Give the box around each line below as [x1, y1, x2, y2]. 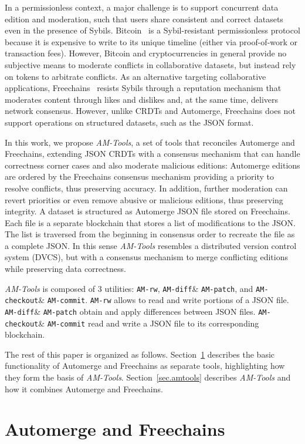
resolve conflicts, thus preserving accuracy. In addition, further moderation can [5, 181, 288, 194]
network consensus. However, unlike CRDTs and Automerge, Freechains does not [5, 105, 296, 117]
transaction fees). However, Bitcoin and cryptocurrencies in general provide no [5, 47, 287, 59]
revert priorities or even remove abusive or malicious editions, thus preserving [5, 193, 283, 206]
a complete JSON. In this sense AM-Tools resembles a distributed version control [5, 239, 297, 251]
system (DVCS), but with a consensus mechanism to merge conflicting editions [5, 251, 288, 263]
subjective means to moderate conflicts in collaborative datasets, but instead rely [5, 58, 296, 70]
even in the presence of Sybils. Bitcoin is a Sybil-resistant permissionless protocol [5, 24, 300, 36]
